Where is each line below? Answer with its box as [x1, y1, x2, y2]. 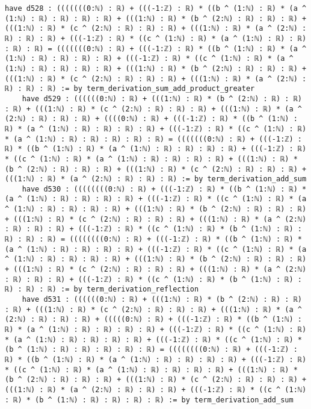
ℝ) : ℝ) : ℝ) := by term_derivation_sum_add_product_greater [5, 84, 255, 93]
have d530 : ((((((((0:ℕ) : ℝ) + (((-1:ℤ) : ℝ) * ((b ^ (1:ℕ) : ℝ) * [22, 184, 307, 193]
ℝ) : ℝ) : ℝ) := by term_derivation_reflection [5, 285, 199, 294]
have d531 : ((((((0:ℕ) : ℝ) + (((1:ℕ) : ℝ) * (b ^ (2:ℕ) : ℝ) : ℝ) [22, 295, 302, 304]
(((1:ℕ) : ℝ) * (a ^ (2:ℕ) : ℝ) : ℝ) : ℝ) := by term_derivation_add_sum [5, 175, 307, 184]
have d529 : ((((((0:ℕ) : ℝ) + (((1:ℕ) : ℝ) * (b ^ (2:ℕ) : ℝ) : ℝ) [22, 94, 302, 103]
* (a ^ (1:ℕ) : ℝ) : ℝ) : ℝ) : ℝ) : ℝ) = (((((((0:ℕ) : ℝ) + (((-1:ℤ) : [5, 134, 302, 143]
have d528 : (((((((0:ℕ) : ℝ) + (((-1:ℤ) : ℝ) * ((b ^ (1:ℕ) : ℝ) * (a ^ [5, 4, 307, 13]
